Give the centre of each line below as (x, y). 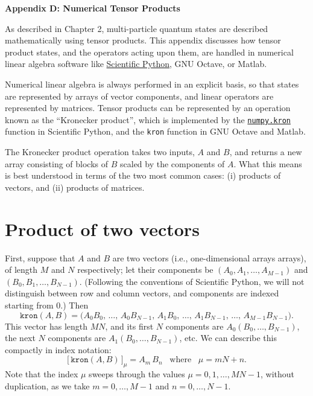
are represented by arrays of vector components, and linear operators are (139, 96)
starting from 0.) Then (47, 305)
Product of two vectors (102, 228)
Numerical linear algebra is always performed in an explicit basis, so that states (152, 84)
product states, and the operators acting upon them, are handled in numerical (149, 52)
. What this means (268, 163)
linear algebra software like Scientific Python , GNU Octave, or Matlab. (136, 64)
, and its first (129, 326)
